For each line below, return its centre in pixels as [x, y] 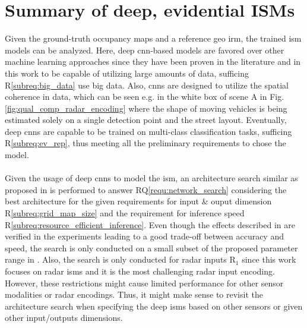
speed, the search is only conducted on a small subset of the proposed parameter [151, 247]
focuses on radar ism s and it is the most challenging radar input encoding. [140, 271]
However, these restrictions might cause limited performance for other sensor [144, 283]
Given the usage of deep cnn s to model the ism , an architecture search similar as [151, 178]
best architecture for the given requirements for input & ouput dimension [138, 201]
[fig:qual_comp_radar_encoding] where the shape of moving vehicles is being [146, 108]
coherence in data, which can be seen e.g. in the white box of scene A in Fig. [145, 97]
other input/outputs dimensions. [64, 318]
